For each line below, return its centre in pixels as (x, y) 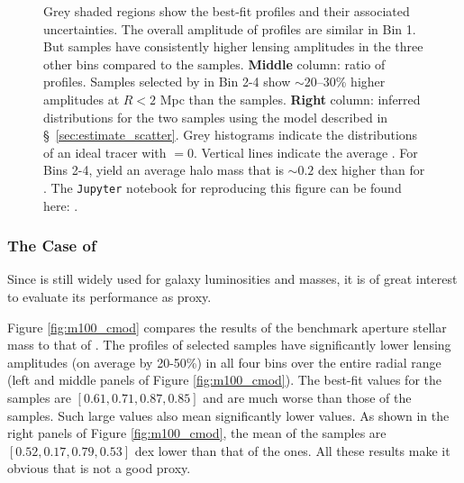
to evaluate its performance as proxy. (109, 296)
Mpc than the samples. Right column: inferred (290, 99)
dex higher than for (371, 170)
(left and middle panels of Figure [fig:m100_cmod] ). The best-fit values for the (224, 380)
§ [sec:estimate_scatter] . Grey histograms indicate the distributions (231, 135)
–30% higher (351, 82)
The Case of (52, 246)
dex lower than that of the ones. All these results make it (292, 450)
